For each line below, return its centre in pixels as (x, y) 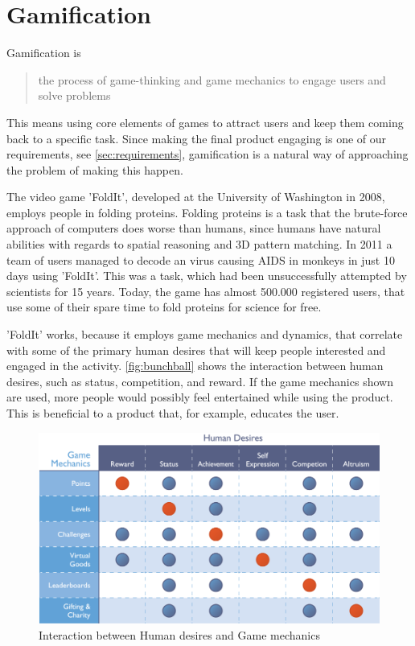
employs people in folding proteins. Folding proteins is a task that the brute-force (207, 212)
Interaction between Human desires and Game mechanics (179, 634)
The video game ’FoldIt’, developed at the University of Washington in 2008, (196, 197)
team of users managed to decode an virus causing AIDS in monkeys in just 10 (201, 259)
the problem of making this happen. (95, 169)
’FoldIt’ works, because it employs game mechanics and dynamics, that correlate (205, 334)
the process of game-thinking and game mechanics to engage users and (212, 79)
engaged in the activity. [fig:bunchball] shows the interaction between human (195, 366)
